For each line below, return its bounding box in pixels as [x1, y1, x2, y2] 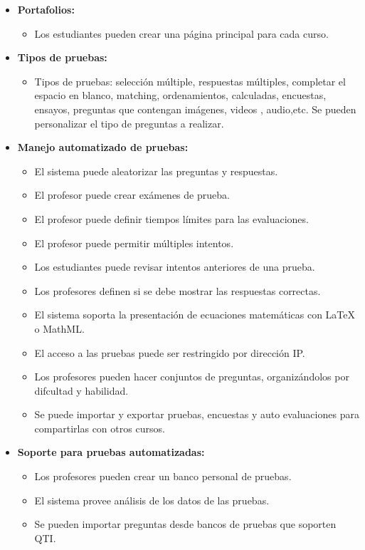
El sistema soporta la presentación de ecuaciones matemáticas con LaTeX [34, 307, 355, 322]
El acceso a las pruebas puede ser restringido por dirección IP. [34, 345, 305, 360]
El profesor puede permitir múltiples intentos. [34, 235, 234, 250]
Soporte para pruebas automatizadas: [17, 445, 205, 460]
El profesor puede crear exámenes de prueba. [34, 187, 230, 202]
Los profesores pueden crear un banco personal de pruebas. [34, 469, 292, 484]
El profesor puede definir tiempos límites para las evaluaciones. [34, 211, 309, 226]
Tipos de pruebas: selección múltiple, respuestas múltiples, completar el [34, 73, 346, 88]
